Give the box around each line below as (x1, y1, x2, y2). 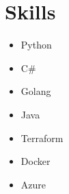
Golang (20, 84, 51, 98)
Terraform (20, 130, 64, 145)
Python (20, 37, 52, 52)
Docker (20, 154, 51, 168)
